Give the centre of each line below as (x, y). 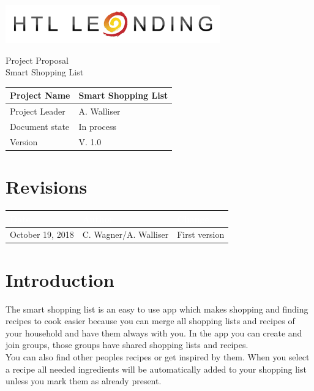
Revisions (47, 187)
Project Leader (38, 111)
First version (201, 234)
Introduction (60, 279)
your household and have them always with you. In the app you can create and (154, 332)
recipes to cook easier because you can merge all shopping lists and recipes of (150, 321)
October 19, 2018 (42, 234)
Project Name (40, 95)
